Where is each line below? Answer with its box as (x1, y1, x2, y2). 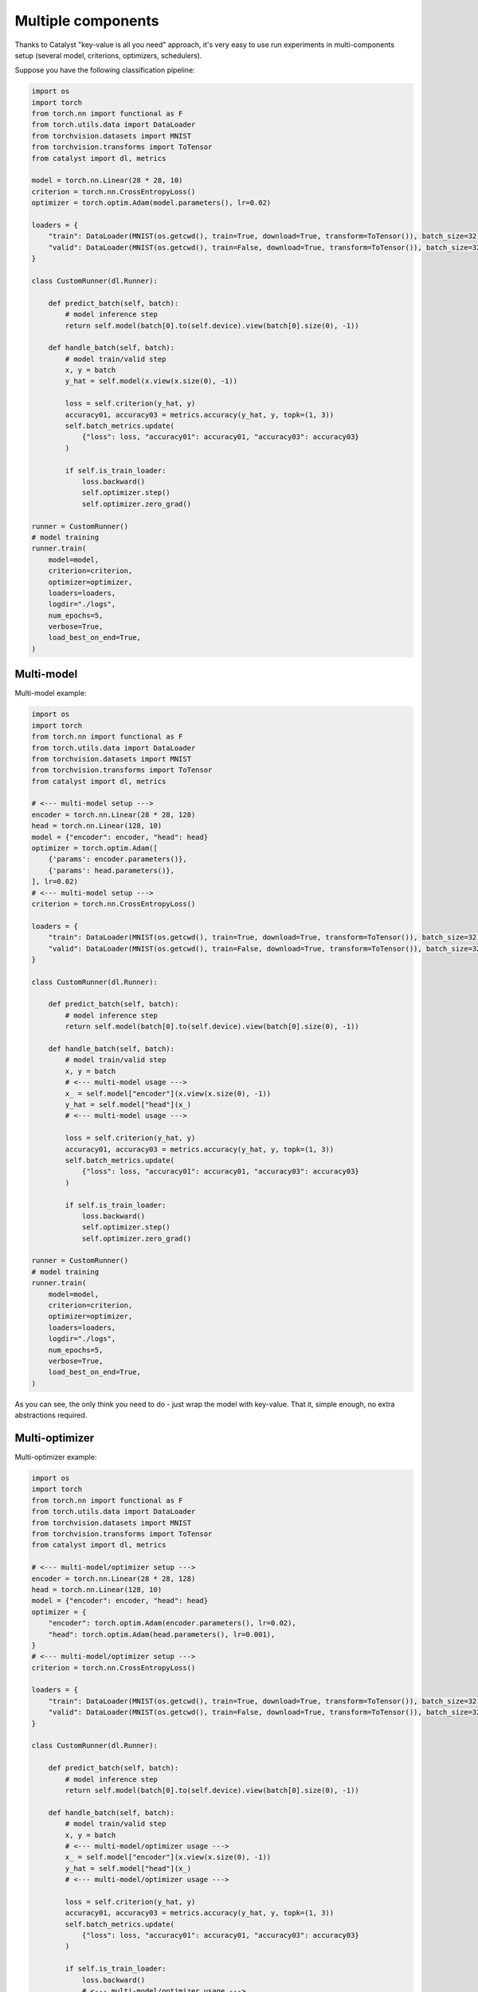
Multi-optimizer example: (14, 1453, 97, 1462)
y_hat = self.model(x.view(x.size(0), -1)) (65, 377, 238, 386)
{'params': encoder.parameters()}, (48, 855, 187, 864)
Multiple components (14, 12, 159, 29)
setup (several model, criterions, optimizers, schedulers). (14, 50, 202, 60)
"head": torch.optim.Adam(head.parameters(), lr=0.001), (48, 1629, 276, 1639)
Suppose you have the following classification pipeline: (14, 65, 195, 75)
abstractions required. (14, 1410, 88, 1420)
